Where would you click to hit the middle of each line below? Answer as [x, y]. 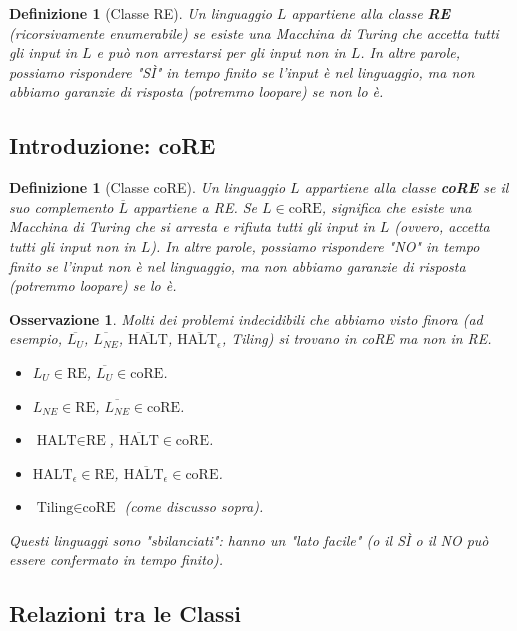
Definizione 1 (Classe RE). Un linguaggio [140, 13]
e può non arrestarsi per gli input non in [221, 52]
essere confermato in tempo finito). [116, 559]
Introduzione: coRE [112, 145]
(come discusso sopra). [194, 506]
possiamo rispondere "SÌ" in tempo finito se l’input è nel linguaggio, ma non [242, 71]
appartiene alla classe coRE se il [406, 187]
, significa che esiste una [396, 206]
